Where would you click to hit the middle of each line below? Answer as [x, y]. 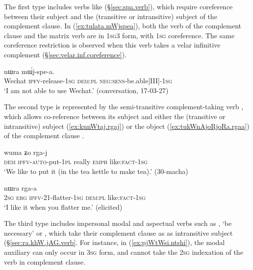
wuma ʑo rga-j [26, 152]
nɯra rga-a [20, 187]
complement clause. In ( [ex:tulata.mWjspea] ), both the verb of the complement [123, 26]
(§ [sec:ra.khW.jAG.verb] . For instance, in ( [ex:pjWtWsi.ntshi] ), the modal [114, 242]
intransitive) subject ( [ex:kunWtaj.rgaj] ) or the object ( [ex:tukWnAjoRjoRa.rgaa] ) [127, 126]
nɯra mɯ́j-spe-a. [29, 71]
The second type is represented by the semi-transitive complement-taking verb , [124, 107]
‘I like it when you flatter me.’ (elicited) [63, 207]
